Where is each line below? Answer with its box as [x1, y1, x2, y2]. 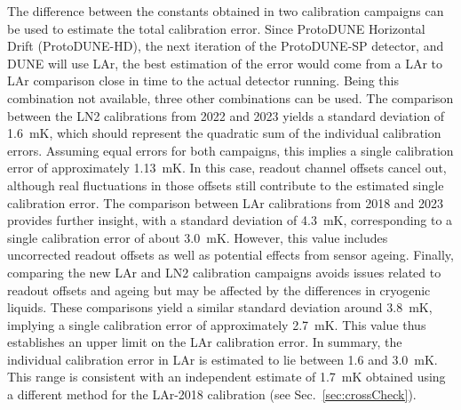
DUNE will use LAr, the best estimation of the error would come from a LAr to [7, 53, 443, 72]
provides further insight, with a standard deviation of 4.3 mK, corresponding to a [7, 211, 453, 229]
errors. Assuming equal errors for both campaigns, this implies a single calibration [7, 141, 454, 159]
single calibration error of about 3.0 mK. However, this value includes [7, 228, 388, 246]
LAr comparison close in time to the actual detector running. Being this [7, 71, 399, 90]
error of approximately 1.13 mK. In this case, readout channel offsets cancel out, [7, 158, 447, 177]
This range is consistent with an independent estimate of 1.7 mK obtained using [7, 367, 446, 386]
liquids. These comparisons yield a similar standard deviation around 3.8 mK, [7, 298, 433, 317]
